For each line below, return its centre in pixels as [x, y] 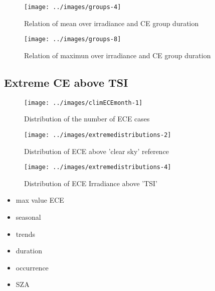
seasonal [28, 217]
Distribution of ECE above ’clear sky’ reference [97, 151]
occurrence [32, 267]
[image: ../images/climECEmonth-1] [83, 103]
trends [26, 234]
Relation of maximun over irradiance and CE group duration [118, 55]
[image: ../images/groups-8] [73, 39]
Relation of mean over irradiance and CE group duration [112, 23]
